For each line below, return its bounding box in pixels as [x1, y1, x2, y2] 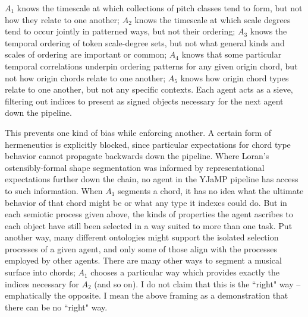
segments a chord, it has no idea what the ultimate [118, 184, 304, 196]
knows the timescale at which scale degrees [134, 13, 291, 26]
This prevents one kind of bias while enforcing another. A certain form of [5, 126, 272, 138]
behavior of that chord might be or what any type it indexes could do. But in [5, 196, 287, 208]
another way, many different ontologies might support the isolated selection [5, 231, 279, 243]
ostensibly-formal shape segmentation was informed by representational [5, 161, 265, 173]
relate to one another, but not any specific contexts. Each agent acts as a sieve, [5, 83, 293, 96]
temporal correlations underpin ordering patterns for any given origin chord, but [5, 59, 298, 72]
